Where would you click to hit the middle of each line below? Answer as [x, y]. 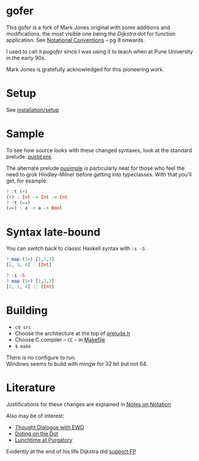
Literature [31, 388]
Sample [25, 134]
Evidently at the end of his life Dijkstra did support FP [71, 451]
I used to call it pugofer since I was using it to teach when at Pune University [99, 51]
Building [27, 310]
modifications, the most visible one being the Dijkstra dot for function [91, 33]
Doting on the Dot [36, 433]
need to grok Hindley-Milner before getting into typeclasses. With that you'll [99, 174]
